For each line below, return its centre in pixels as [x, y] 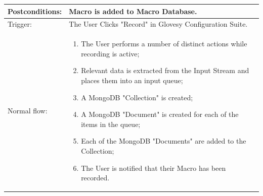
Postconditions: [35, 11]
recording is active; [110, 53]
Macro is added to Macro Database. [133, 11]
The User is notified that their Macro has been [154, 168]
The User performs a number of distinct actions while [164, 44]
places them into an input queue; [132, 80]
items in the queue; [111, 124]
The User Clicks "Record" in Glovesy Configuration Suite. [158, 24]
